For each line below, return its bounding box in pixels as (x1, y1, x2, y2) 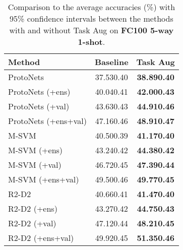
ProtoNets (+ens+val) (8, 115, 87, 127)
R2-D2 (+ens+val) (8, 232, 74, 243)
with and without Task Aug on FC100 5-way (9, 24, 174, 36)
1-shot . (78, 36, 105, 47)
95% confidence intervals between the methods (10, 13, 173, 24)
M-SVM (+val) (8, 159, 62, 170)
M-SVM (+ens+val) (8, 173, 79, 185)
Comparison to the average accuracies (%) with (8, 1, 175, 13)
